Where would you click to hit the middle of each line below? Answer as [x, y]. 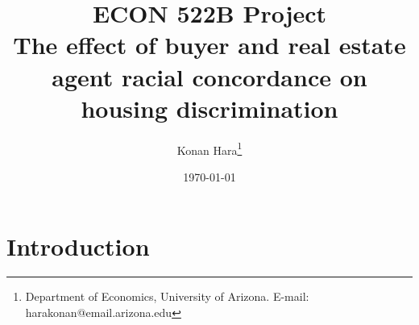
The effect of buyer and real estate [209, 45]
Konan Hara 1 [209, 148]
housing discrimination [209, 108]
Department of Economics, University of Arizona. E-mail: [167, 296]
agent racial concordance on [209, 76]
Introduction [78, 246]
